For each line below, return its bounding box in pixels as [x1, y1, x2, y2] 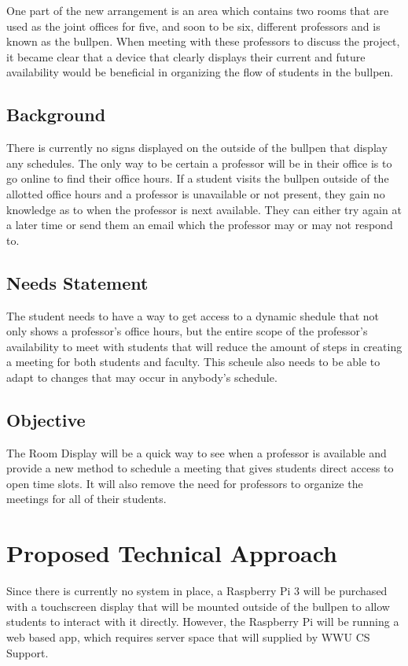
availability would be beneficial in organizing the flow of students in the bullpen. [6, 64, 394, 80]
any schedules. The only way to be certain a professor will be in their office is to [6, 154, 392, 171]
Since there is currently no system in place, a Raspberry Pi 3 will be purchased [6, 583, 388, 599]
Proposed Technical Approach [6, 537, 338, 569]
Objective [6, 407, 86, 431]
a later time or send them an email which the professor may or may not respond [6, 216, 393, 233]
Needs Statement [6, 270, 149, 294]
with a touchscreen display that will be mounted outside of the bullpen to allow [6, 598, 390, 614]
